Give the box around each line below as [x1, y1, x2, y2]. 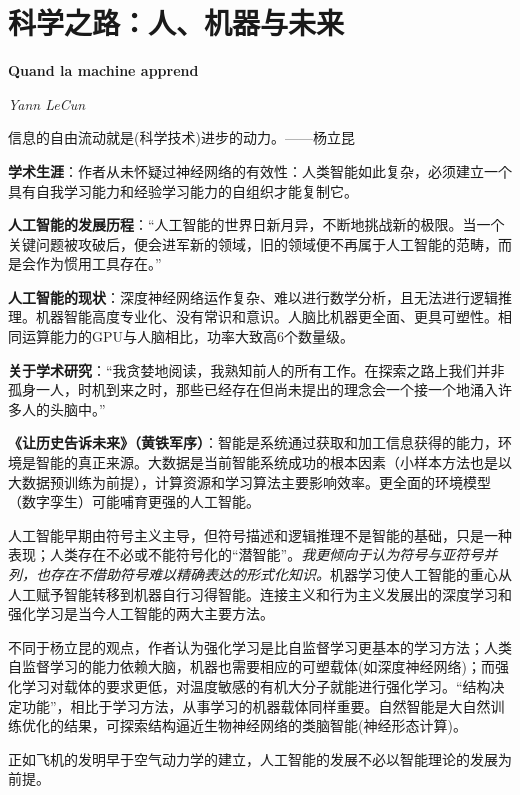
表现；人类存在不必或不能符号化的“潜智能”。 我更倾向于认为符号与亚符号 [8, 544, 484, 565]
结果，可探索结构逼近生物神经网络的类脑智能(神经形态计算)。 [63, 715, 467, 736]
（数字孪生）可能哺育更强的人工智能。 [8, 491, 260, 512]
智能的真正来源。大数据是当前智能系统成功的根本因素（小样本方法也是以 [35, 452, 512, 473]
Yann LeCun [8, 93, 86, 114]
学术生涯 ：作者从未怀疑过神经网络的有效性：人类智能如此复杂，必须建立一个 [8, 160, 512, 181]
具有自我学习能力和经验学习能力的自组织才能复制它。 [8, 180, 358, 201]
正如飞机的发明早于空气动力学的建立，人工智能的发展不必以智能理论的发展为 [8, 748, 512, 769]
